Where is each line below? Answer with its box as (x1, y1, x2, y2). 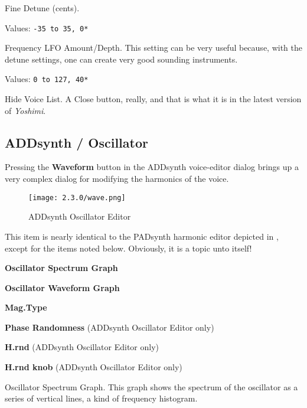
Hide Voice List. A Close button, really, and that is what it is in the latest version (5, 93, 302, 105)
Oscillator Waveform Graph (5, 281, 120, 293)
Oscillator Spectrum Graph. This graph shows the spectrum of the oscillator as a (5, 380, 298, 393)
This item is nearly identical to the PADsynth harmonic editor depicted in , (5, 230, 279, 242)
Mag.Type (5, 301, 47, 314)
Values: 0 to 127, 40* (5, 73, 89, 85)
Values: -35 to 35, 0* (5, 21, 89, 34)
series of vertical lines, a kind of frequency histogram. (5, 392, 198, 404)
